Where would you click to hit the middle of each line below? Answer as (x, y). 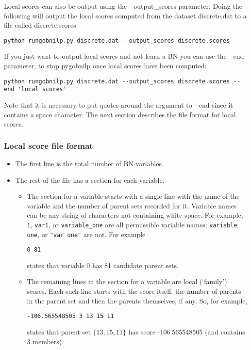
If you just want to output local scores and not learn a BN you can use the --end (124, 56)
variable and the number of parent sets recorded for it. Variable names (132, 205)
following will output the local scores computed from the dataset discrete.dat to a (125, 15)
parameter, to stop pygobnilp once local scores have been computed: (105, 66)
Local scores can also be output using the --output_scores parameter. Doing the (123, 6)
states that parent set (59, 331)
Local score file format (49, 145)
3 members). (45, 341)
